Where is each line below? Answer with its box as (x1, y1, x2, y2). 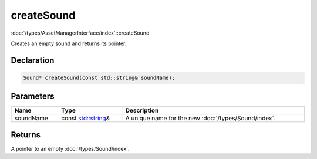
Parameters (11, 92, 55, 102)
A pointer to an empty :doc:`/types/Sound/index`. (11, 145, 130, 152)
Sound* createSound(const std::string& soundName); (23, 74, 176, 81)
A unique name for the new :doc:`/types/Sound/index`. (125, 114, 276, 123)
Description (125, 106, 159, 114)
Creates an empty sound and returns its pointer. (11, 40, 127, 47)
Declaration (11, 55, 55, 65)
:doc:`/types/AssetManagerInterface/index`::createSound (11, 29, 150, 36)
